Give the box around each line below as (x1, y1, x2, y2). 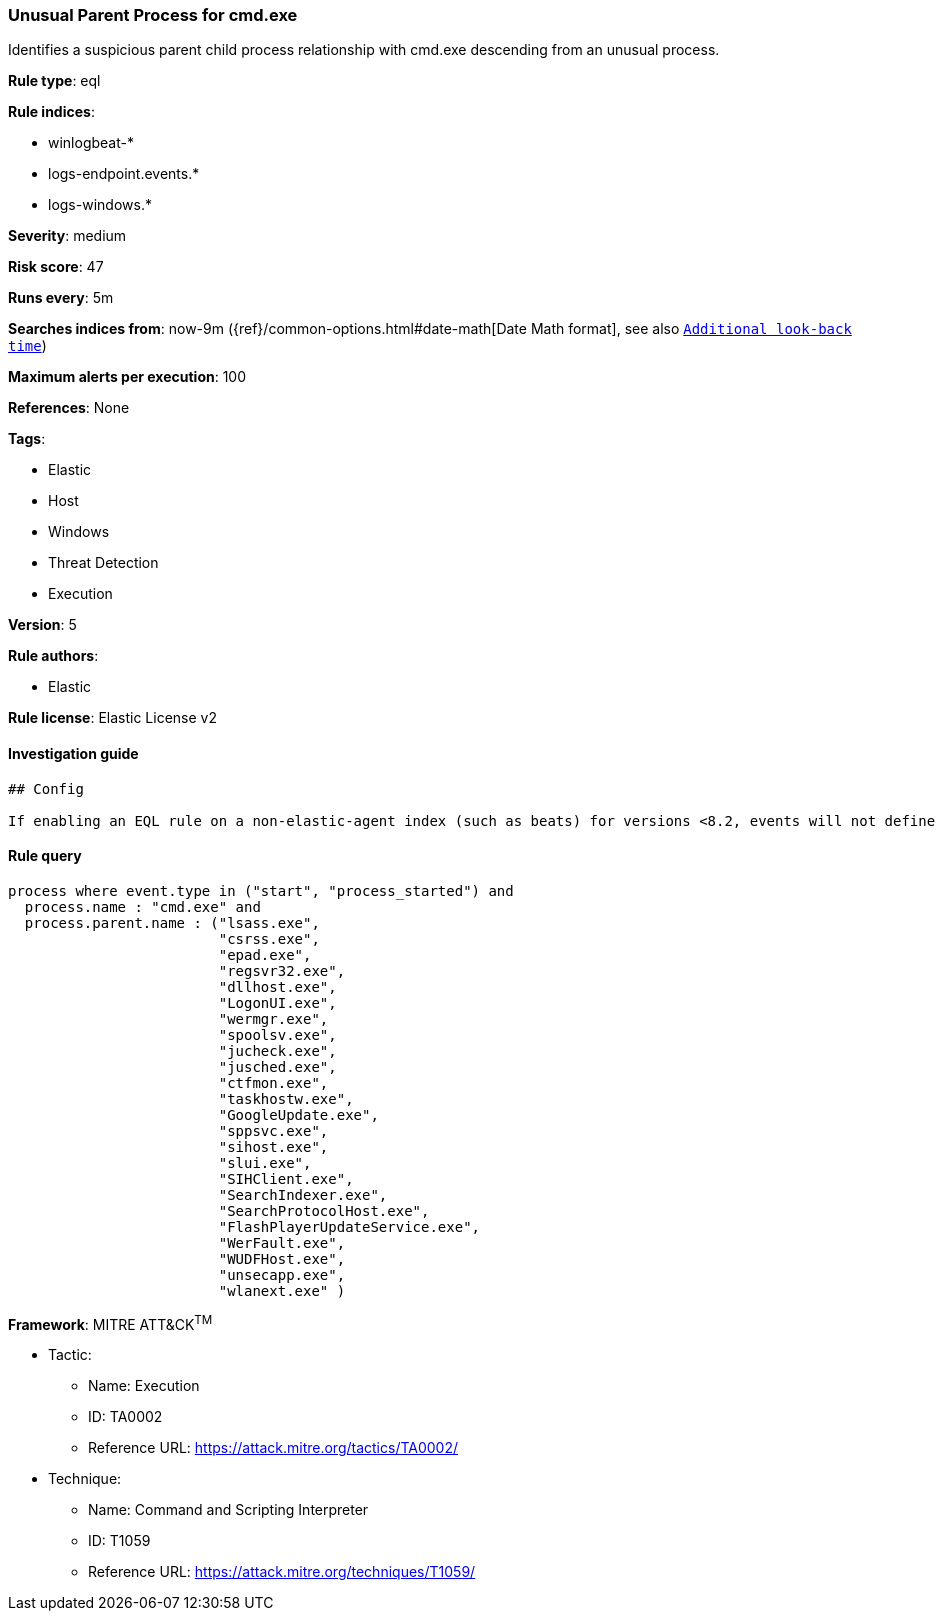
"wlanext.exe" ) (218, 1282, 346, 1299)
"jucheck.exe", (218, 1042, 337, 1059)
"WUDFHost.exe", (218, 1250, 346, 1267)
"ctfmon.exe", (218, 1074, 329, 1091)
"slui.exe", (218, 1154, 312, 1171)
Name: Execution (88, 1377, 200, 1395)
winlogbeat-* (48, 134, 134, 152)
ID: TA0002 (88, 1408, 163, 1426)
